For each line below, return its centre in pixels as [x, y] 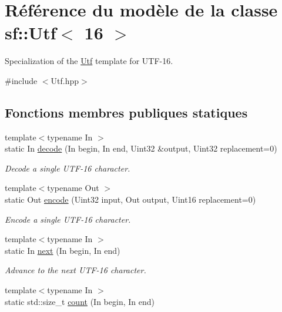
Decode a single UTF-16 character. [68, 168]
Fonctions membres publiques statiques [126, 112]
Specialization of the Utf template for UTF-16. [89, 61]
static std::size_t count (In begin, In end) [80, 301]
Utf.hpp [65, 80]
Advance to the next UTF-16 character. [75, 270]
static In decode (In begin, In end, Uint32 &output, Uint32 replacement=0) [141, 148]
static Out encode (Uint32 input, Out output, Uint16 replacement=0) [130, 199]
